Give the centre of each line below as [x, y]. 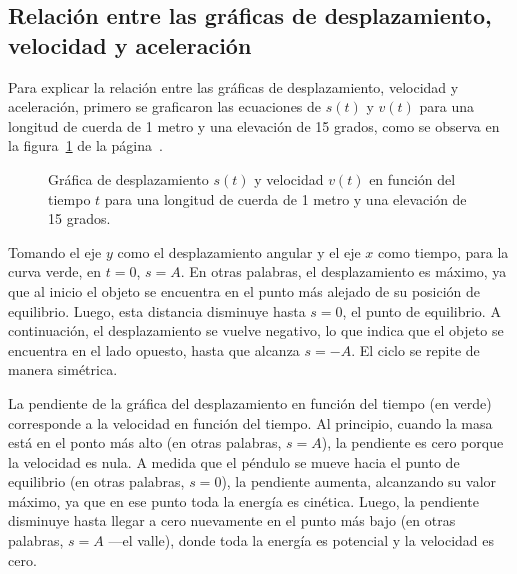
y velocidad [289, 178]
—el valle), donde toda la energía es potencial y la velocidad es [301, 540]
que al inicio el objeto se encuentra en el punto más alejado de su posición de [244, 290]
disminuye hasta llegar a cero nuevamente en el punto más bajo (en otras [232, 520]
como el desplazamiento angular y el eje [239, 251]
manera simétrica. [63, 369]
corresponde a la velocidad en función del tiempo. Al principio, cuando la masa [250, 422]
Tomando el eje [55, 251]
